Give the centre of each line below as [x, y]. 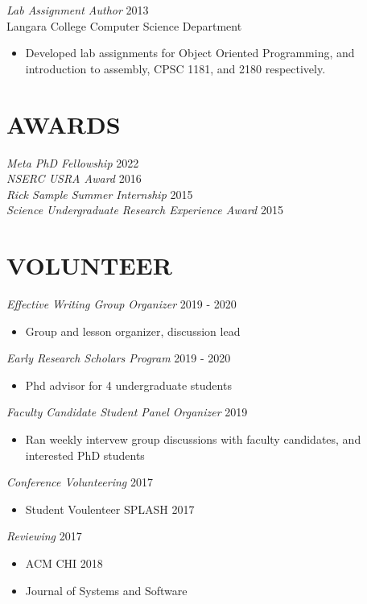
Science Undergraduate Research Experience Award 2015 [145, 210]
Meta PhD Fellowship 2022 [73, 162]
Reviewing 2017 [44, 536]
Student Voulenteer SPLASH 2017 [110, 509]
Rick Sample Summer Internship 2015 [100, 194]
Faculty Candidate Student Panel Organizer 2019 [127, 412]
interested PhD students [85, 455]
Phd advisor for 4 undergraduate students [128, 385]
